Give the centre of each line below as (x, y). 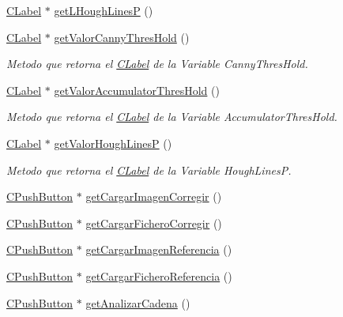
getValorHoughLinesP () (113, 143)
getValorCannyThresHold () (122, 37)
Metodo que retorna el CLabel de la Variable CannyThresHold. (157, 64)
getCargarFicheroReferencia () (159, 275)
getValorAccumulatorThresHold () (137, 90)
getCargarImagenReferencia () (159, 249)
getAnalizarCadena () (138, 302)
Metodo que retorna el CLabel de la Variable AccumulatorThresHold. (172, 117)
